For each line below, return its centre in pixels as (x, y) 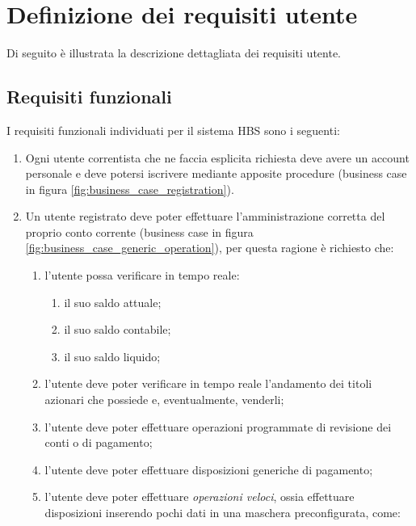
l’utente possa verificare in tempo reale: (142, 275)
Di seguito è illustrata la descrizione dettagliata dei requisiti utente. (174, 53)
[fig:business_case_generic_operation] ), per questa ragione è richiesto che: (210, 248)
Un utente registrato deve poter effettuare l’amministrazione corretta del (205, 216)
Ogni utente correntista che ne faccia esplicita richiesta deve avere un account (217, 157)
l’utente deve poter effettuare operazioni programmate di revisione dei (218, 426)
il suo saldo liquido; (112, 356)
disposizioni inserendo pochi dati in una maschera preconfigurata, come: (223, 513)
